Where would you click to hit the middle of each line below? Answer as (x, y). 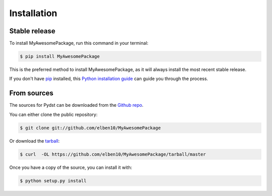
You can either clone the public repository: (53, 114)
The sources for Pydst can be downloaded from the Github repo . (76, 105)
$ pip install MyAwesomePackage (60, 56)
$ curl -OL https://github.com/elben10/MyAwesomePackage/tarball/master (113, 154)
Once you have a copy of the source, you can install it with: (71, 167)
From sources (31, 93)
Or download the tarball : (35, 141)
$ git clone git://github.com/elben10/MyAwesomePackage (90, 128)
